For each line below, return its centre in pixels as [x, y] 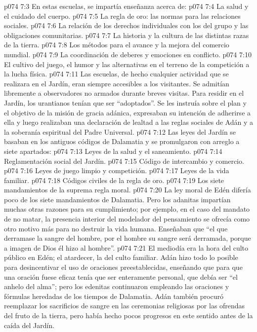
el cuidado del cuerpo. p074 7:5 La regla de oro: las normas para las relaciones [122, 16]
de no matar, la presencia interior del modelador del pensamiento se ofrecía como [127, 219]
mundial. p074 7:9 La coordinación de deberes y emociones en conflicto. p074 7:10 [128, 54]
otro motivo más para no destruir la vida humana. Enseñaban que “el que [116, 228]
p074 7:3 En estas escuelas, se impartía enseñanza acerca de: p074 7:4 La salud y [126, 6]
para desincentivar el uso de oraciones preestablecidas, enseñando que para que [123, 267]
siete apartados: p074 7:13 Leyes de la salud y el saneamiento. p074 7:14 [113, 151]
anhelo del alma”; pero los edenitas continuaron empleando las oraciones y [117, 286]
